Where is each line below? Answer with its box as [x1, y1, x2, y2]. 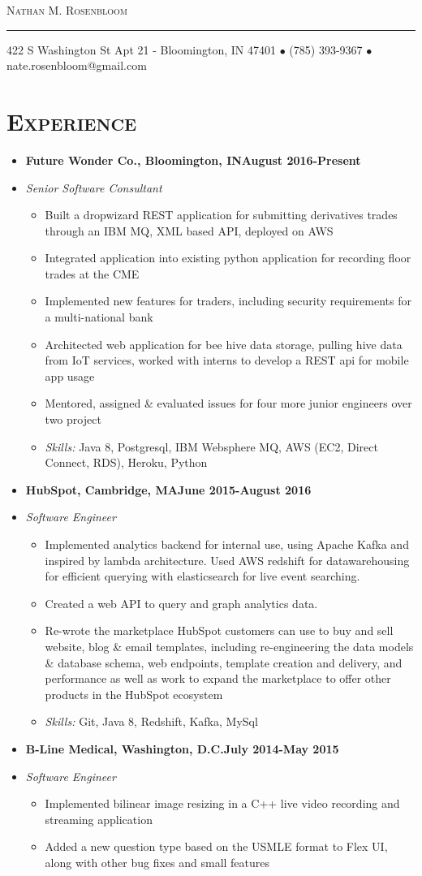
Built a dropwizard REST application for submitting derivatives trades [45, 206, 398, 223]
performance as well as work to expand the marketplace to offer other [45, 670, 391, 687]
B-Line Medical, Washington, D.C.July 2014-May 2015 [25, 740, 339, 757]
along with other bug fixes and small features [45, 853, 270, 870]
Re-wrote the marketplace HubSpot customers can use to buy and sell [45, 622, 394, 639]
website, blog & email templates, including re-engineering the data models [45, 637, 414, 654]
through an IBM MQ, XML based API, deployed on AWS [45, 222, 334, 239]
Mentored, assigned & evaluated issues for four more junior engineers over [45, 395, 412, 412]
